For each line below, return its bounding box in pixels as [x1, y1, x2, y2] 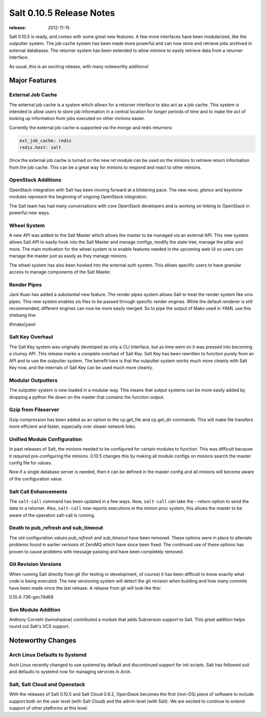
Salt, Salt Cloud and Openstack [9, 681, 85, 688]
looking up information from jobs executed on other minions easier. [9, 115, 145, 121]
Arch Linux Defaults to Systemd [9, 651, 87, 658]
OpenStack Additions [9, 177, 62, 184]
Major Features [9, 76, 57, 85]
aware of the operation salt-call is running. [9, 512, 96, 518]
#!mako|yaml [9, 321, 35, 327]
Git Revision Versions [9, 561, 62, 567]
